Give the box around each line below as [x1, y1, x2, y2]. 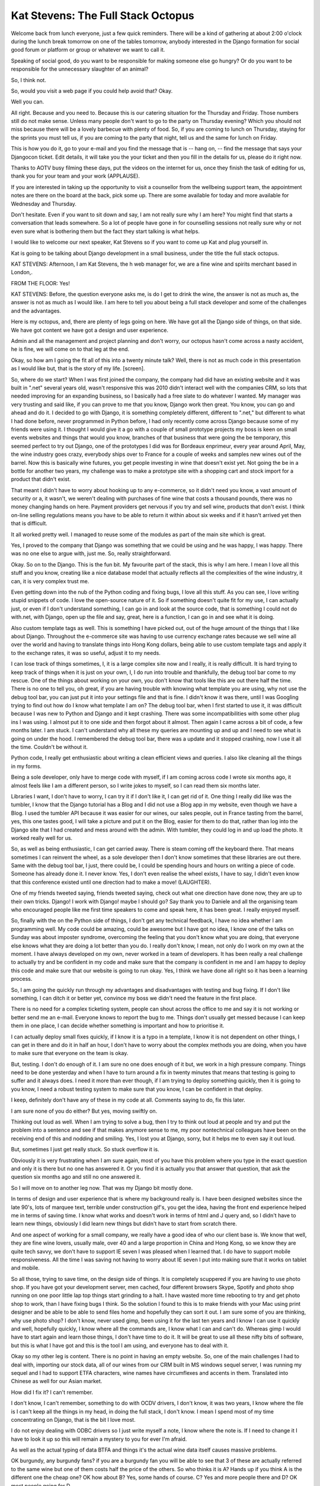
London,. [11, 269, 33, 276]
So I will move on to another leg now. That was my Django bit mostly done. [11, 1184, 193, 1191]
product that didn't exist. [11, 476, 71, 483]
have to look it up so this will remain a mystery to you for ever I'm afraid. [11, 1435, 187, 1443]
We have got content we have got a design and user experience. [11, 326, 169, 333]
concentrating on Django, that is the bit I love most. [11, 1416, 136, 1423]
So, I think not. [11, 76, 47, 83]
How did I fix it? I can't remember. [11, 1389, 94, 1396]
